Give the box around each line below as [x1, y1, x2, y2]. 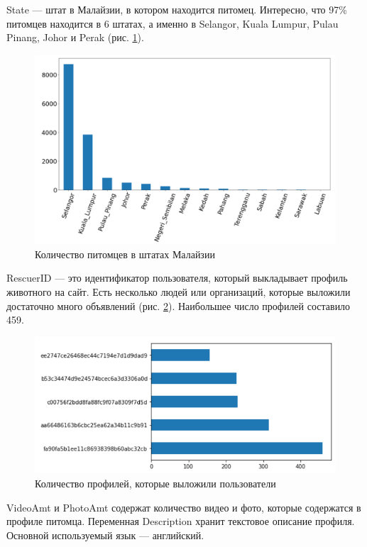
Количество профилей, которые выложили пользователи [35, 476, 276, 491]
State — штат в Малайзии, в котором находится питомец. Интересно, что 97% [6, 2, 347, 16]
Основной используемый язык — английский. [6, 527, 204, 542]
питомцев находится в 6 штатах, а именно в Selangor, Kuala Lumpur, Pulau [6, 16, 339, 31]
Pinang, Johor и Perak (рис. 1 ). [6, 30, 144, 45]
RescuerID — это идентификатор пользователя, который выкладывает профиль [6, 270, 348, 285]
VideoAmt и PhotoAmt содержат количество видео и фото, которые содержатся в [6, 499, 361, 514]
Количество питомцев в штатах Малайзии [35, 246, 215, 261]
